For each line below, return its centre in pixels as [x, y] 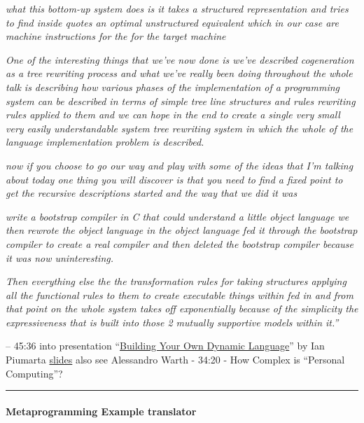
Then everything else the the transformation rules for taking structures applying [176, 281]
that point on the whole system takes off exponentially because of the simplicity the [182, 308]
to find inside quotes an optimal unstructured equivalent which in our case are [172, 22]
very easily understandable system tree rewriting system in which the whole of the [180, 128]
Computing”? [34, 373]
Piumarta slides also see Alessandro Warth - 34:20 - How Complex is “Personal [175, 360]
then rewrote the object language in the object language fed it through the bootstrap [182, 230]
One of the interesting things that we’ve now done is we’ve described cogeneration [180, 59]
